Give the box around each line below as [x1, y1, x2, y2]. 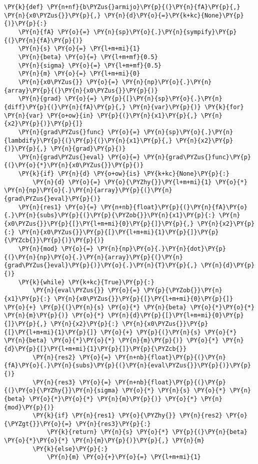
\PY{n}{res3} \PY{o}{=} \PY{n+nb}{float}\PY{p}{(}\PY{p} [32, 378, 226, 386]
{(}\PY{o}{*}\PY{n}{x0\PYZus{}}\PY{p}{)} [4, 162, 144, 169]
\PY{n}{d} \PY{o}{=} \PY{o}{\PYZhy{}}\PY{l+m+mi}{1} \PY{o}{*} [32, 178, 247, 186]
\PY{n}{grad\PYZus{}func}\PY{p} [143, 153, 251, 161]
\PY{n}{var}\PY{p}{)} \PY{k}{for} [129, 103, 244, 111]
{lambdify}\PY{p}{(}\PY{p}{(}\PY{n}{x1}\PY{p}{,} [4, 137, 172, 144]
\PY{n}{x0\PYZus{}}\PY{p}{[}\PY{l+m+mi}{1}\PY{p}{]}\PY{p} [18, 228, 219, 236]
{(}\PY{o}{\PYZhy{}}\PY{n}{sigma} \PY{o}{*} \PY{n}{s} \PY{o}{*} [4, 387, 226, 394]
